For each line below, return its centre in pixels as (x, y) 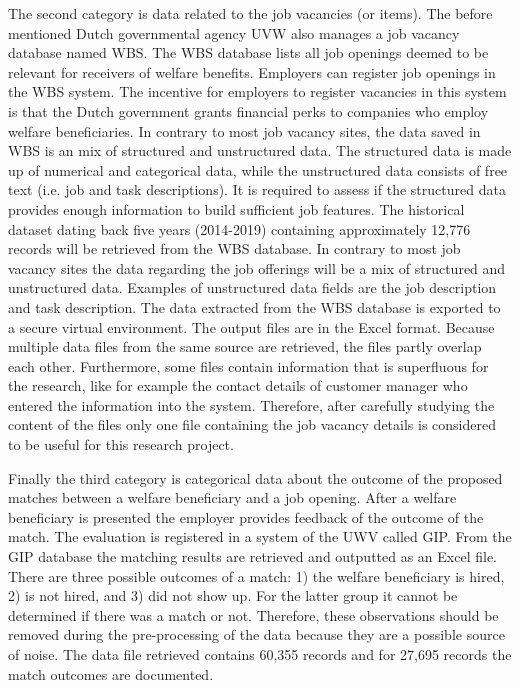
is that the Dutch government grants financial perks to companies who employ (248, 110)
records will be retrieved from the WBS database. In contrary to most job (234, 248)
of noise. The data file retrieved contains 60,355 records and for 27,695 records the (260, 654)
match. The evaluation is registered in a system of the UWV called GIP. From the (260, 536)
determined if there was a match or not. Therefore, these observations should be (253, 614)
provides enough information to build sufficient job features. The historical (236, 208)
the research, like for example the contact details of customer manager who (238, 385)
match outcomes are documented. (111, 673)
